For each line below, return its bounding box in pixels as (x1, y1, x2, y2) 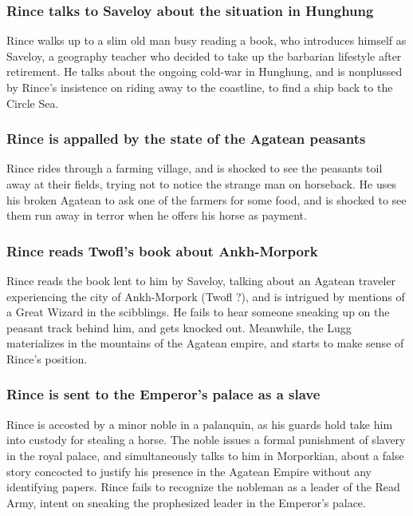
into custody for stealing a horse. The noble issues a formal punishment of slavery (6, 431, 406, 448)
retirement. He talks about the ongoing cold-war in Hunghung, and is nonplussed (6, 63, 403, 80)
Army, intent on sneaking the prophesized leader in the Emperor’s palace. (6, 494, 366, 510)
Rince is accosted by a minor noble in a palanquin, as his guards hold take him (6, 415, 393, 432)
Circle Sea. (6, 94, 59, 111)
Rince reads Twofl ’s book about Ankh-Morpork (6, 240, 318, 260)
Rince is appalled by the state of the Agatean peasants (6, 129, 366, 149)
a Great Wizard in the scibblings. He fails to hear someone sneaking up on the (6, 304, 390, 320)
